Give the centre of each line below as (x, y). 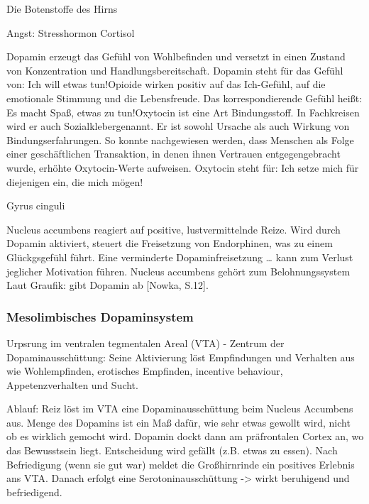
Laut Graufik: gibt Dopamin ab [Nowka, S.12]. (108, 285)
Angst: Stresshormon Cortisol (71, 32)
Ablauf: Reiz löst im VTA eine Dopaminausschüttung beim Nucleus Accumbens (180, 409)
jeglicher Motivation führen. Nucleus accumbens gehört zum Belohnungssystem (178, 271)
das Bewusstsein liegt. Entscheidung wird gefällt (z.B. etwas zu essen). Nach (172, 450)
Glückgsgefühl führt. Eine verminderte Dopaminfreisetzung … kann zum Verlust (180, 257)
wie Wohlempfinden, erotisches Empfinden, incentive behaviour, (145, 371)
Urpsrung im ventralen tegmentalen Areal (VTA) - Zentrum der (145, 343)
